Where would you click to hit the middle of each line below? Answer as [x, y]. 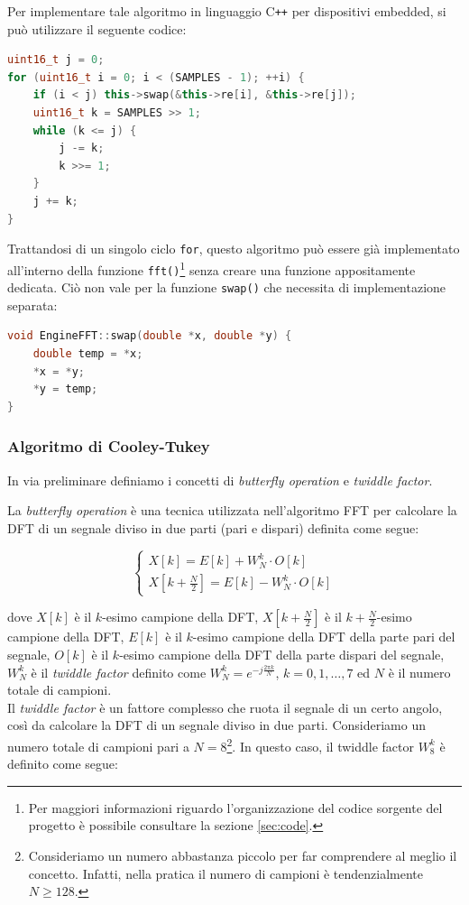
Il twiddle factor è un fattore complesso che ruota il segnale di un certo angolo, [225, 707]
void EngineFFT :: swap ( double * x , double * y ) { [150, 336]
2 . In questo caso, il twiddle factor [320, 745]
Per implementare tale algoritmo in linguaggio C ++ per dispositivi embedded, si [227, 11]
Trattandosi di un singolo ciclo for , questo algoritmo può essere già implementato [234, 249]
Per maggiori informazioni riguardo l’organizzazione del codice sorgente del [235, 807]
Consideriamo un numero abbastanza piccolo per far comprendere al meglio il [243, 856]
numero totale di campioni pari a [98, 746]
